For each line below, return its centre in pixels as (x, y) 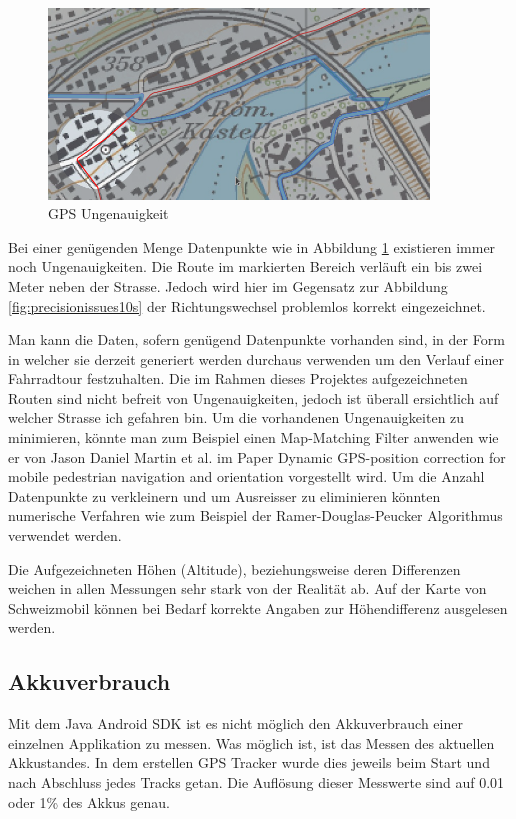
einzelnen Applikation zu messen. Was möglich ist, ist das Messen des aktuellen (251, 742)
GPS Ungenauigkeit (108, 213)
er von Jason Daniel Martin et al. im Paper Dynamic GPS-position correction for (257, 456)
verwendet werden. (65, 535)
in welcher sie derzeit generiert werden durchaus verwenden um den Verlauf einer (256, 358)
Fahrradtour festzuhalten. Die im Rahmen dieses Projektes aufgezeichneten (238, 378)
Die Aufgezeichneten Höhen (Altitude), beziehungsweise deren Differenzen (234, 568)
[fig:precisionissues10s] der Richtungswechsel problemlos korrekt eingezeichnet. (247, 305)
